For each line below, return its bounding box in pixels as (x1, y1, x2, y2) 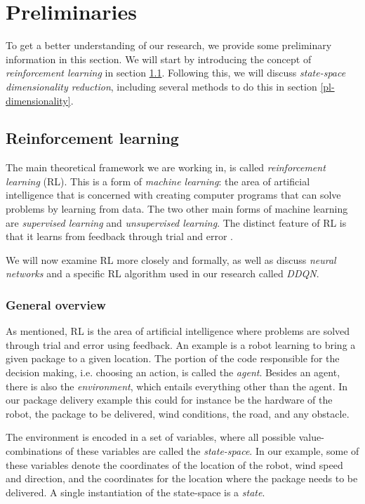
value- (298, 430, 324, 444)
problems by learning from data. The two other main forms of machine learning (6, 201, 348, 216)
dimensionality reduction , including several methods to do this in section (6, 79, 317, 93)
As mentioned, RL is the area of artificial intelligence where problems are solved (6, 324, 350, 338)
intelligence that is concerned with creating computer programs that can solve (6, 187, 341, 202)
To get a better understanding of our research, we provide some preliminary (6, 38, 332, 53)
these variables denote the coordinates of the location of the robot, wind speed (6, 457, 343, 472)
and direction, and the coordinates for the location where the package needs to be (6, 471, 358, 486)
